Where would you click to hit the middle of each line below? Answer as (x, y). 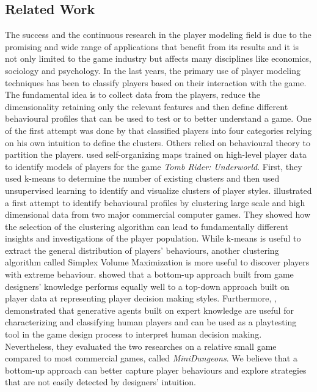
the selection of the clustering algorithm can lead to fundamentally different (147, 226)
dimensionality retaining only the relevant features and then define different (147, 106)
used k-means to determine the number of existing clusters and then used (142, 178)
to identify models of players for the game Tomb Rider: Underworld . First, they (154, 166)
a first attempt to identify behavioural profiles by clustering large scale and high (155, 202)
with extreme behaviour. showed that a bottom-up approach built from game (149, 274)
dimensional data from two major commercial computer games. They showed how (158, 214)
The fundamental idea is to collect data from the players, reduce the (133, 94)
